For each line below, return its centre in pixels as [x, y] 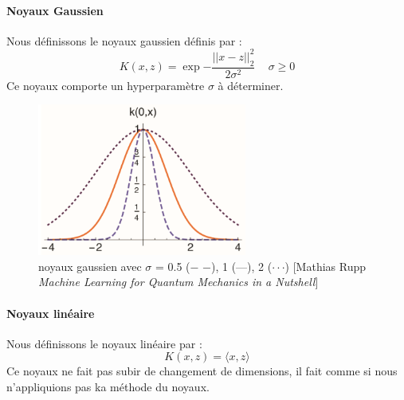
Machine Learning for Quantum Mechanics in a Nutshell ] [178, 282]
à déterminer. [251, 85]
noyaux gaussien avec [90, 266]
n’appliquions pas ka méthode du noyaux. [108, 387]
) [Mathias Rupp [326, 266]
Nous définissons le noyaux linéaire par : [104, 343]
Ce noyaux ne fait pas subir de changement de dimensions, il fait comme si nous [202, 371]
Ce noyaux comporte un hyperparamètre [106, 85]
